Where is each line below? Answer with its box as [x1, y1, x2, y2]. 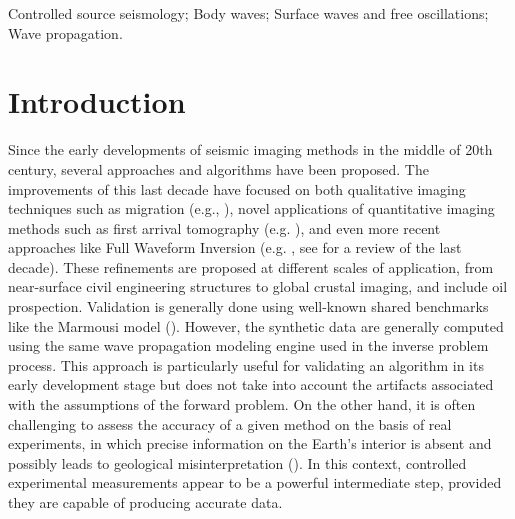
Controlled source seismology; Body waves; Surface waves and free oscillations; [8, 3, 489, 23]
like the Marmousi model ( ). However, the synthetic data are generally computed [8, 315, 504, 336]
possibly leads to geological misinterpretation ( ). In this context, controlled [8, 452, 467, 473]
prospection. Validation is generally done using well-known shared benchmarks [8, 296, 489, 317]
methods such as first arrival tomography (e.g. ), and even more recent [8, 217, 441, 238]
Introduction [8, 81, 186, 122]
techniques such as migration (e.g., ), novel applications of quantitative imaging [8, 198, 495, 219]
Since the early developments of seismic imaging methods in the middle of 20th [8, 139, 493, 160]
